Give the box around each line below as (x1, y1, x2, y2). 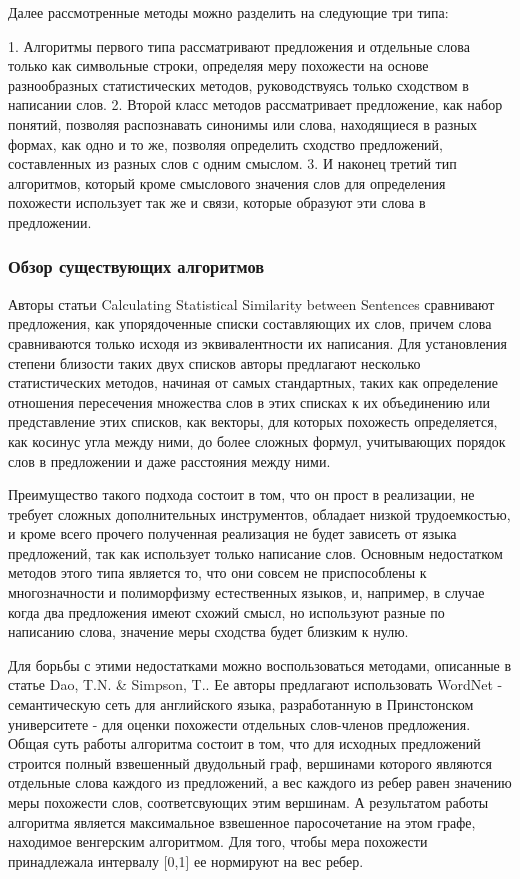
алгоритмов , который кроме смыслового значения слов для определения (8, 172, 446, 193)
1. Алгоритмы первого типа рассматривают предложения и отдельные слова (8, 35, 470, 56)
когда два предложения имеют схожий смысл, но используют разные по (8, 601, 445, 622)
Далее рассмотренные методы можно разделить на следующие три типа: (8, 2, 449, 22)
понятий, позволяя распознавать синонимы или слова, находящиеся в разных (8, 113, 478, 134)
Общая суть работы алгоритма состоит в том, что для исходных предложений (8, 733, 481, 754)
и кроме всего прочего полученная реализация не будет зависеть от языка (8, 523, 457, 544)
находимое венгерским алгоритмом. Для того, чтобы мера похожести (8, 831, 428, 852)
